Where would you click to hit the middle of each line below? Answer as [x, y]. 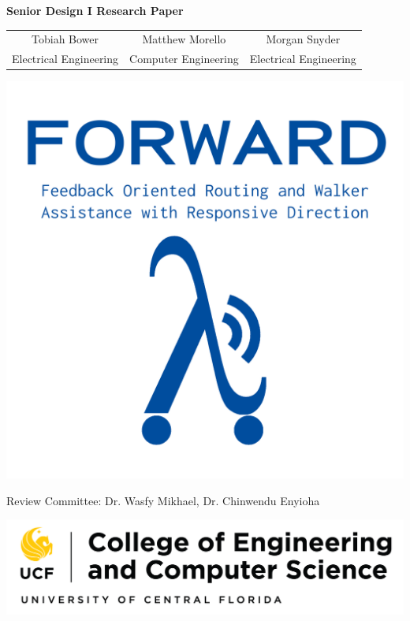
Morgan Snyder [303, 39]
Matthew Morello [184, 39]
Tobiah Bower [65, 39]
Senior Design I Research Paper [95, 10]
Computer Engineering [184, 59]
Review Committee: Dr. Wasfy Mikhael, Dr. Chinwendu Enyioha [163, 500]
